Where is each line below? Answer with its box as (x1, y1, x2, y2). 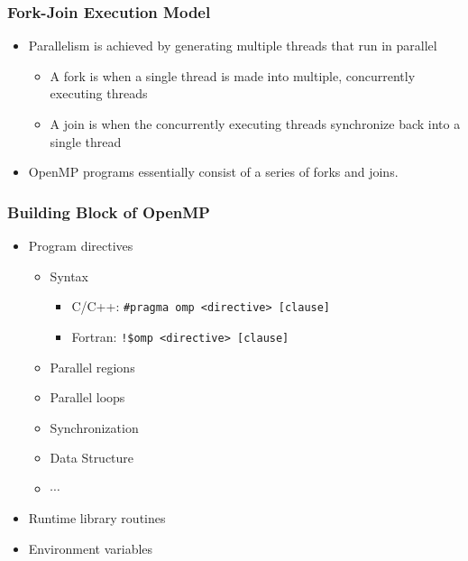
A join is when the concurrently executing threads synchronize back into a (50, 115, 461, 133)
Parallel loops (50, 388, 125, 407)
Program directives (28, 236, 133, 254)
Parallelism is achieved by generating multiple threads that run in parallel (28, 36, 437, 55)
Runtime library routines (28, 509, 166, 528)
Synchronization (50, 418, 139, 437)
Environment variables (28, 539, 153, 558)
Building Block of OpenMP (7, 200, 210, 223)
